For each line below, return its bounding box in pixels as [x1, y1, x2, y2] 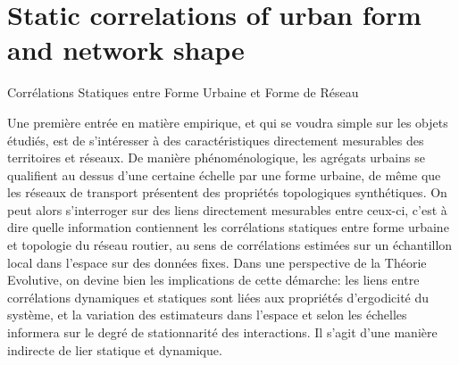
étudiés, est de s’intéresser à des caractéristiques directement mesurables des [7, 130, 424, 149]
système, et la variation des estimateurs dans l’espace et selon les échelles [7, 305, 407, 324]
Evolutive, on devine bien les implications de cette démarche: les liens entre [7, 270, 420, 289]
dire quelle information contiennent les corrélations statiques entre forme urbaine [7, 218, 449, 236]
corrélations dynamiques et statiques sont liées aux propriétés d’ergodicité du [7, 287, 430, 306]
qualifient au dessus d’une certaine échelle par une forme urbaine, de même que [7, 165, 441, 184]
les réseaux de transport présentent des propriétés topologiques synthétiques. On [7, 183, 447, 202]
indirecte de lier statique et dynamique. [7, 340, 222, 359]
